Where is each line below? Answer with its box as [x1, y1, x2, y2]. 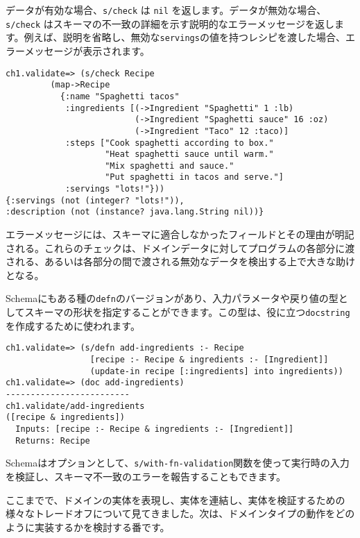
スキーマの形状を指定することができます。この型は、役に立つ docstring [24, 305, 350, 319]
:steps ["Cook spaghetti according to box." [65, 137, 274, 148]
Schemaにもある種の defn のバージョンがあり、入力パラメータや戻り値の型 [6, 291, 338, 305]
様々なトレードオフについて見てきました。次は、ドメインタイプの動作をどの [6, 506, 355, 521]
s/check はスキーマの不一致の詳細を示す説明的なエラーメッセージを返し [6, 16, 334, 31]
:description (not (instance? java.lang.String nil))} [6, 207, 264, 217]
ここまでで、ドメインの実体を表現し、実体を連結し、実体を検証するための [6, 492, 345, 507]
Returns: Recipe [15, 435, 90, 446]
